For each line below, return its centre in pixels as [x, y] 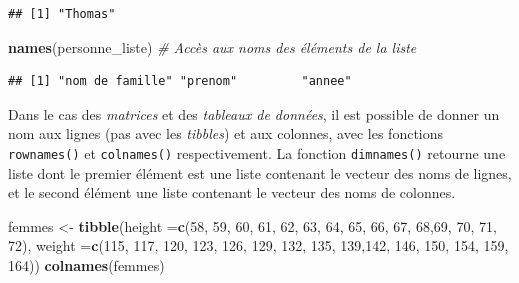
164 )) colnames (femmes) [86, 265]
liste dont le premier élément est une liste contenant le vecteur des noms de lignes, [260, 172]
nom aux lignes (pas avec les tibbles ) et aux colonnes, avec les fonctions [226, 133]
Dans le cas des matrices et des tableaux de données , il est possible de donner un [254, 113]
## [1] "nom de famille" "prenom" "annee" [180, 81]
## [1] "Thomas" [62, 14]
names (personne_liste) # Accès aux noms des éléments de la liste [212, 46]
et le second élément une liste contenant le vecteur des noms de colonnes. [232, 192]
